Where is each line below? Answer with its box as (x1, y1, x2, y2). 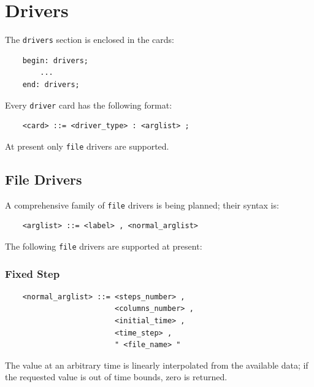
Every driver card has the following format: (5, 98, 172, 111)
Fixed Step (5, 266, 60, 281)
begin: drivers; (22, 56, 89, 65)
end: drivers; (22, 80, 80, 89)
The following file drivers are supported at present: (5, 239, 202, 252)
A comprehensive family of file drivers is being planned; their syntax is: (5, 198, 279, 211)
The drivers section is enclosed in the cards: (5, 33, 174, 46)
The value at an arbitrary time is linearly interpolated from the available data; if (5, 358, 308, 371)
